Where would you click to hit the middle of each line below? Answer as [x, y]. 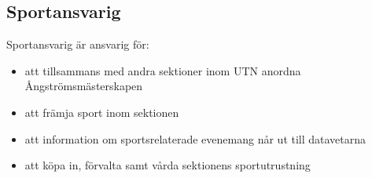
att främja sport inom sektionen [102, 112]
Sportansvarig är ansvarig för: [78, 44]
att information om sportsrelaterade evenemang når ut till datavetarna [195, 138]
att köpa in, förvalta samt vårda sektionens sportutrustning [168, 165]
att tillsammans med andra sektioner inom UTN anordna [163, 70]
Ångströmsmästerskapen [84, 86]
